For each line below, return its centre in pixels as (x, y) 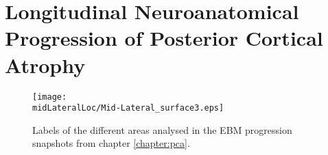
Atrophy (45, 65)
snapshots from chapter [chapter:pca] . (111, 143)
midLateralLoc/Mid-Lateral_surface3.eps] (128, 108)
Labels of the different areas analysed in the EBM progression (162, 129)
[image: (50, 97)
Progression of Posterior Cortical (164, 38)
